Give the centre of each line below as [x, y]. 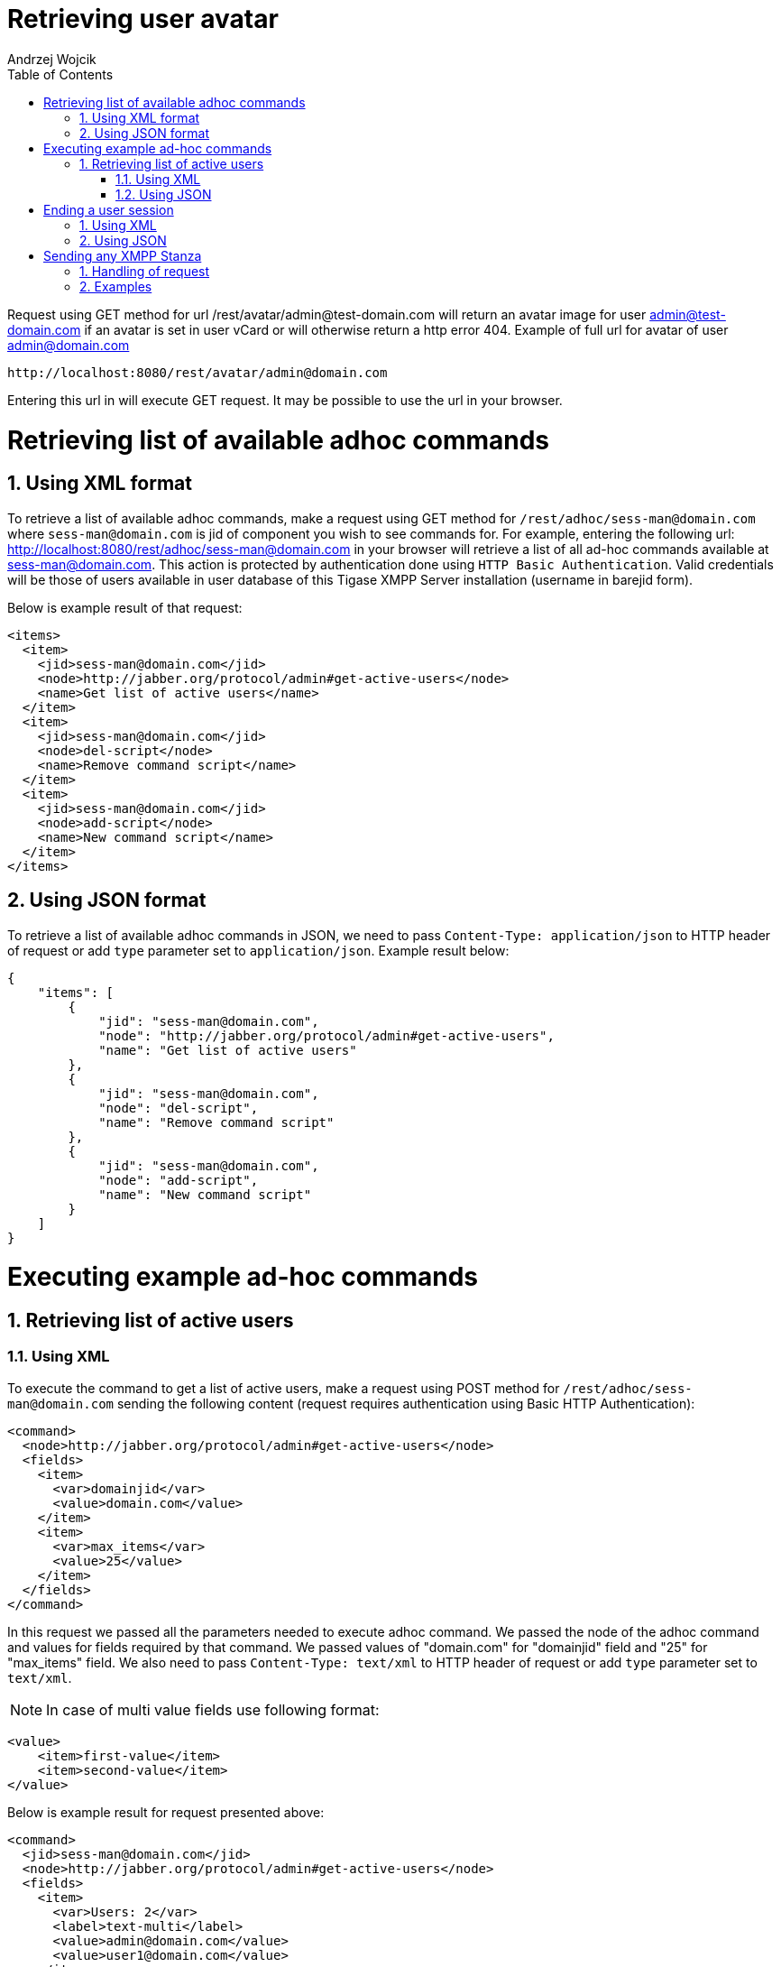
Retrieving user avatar [143, 19]
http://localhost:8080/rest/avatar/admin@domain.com [198, 372]
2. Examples [116, 286]
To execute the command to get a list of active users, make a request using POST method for [284, 1388]
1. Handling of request [145, 271]
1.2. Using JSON [164, 194]
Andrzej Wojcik [52, 59]
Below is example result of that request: [125, 607]
